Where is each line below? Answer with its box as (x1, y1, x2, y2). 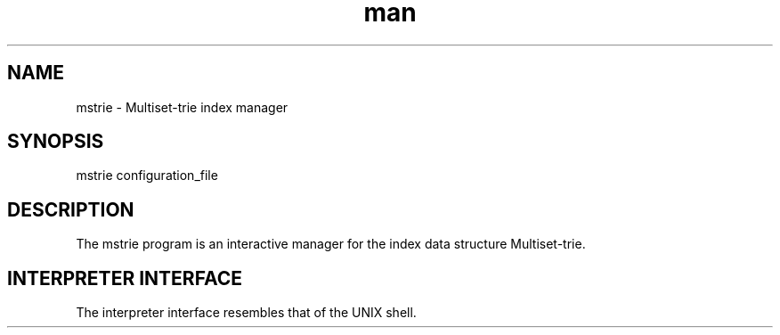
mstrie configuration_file (76, 167, 218, 184)
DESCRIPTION (7, 198, 134, 221)
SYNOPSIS (7, 130, 104, 153)
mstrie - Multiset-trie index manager (76, 99, 288, 115)
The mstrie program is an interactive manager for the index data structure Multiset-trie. (76, 236, 586, 252)
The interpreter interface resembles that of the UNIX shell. (76, 305, 417, 321)
